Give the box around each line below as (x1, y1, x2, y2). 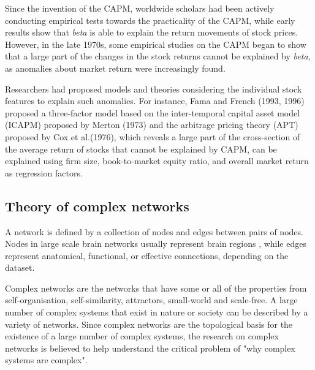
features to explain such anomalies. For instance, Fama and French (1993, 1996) (5, 94, 305, 107)
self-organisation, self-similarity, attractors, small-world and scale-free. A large (5, 293, 298, 306)
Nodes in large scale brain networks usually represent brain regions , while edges (5, 237, 306, 250)
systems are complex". (5, 353, 88, 366)
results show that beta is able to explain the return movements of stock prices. (5, 26, 298, 39)
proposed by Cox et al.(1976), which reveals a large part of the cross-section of (5, 130, 300, 143)
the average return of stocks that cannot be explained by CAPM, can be (5, 142, 277, 155)
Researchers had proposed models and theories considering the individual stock (5, 82, 302, 95)
